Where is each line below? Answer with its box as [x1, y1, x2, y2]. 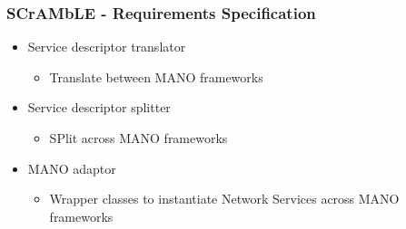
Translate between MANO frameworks [49, 67, 263, 86]
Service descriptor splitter [27, 98, 171, 117]
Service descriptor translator [27, 37, 186, 56]
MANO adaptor [27, 158, 116, 177]
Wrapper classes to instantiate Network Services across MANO [49, 189, 400, 208]
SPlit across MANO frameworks [49, 129, 228, 147]
